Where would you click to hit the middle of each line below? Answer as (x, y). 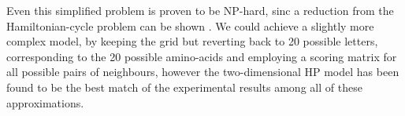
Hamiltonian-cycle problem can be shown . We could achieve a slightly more (190, 25)
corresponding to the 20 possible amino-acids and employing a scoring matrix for (202, 56)
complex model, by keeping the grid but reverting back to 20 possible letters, (192, 41)
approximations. (45, 102)
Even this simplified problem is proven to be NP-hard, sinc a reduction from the (200, 10)
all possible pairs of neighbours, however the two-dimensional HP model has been (203, 72)
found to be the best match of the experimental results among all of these (184, 87)
